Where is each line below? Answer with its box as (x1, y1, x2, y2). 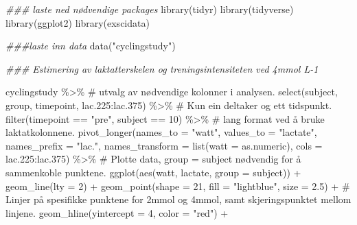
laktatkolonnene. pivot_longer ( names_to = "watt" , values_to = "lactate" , (5, 125, 317, 139)
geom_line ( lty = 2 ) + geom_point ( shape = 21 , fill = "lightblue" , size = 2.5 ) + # (5, 178, 350, 193)
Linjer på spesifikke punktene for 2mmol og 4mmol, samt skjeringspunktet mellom (5, 192, 352, 206)
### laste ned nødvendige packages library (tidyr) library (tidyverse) (5, 2, 294, 16)
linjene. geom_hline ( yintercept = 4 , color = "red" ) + (5, 205, 229, 220)
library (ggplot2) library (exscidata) (5, 15, 150, 29)
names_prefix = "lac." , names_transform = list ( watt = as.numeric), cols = (5, 138, 323, 152)
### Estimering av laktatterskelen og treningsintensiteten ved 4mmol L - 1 (5, 61, 319, 75)
